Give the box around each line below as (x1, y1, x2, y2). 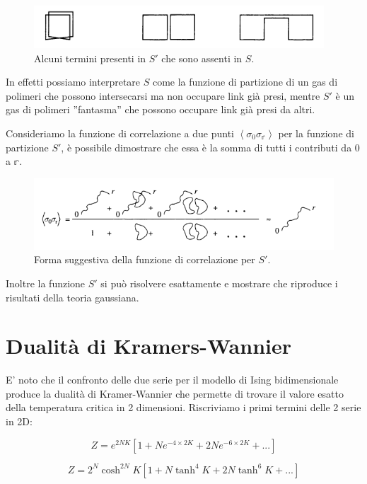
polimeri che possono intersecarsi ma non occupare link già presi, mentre (6, 88, 320, 103)
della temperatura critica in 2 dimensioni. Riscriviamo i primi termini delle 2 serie (6, 400, 361, 415)
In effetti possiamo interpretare (6, 74, 141, 89)
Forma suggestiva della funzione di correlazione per (34, 252, 255, 267)
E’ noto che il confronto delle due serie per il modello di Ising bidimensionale (6, 372, 339, 387)
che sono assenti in (161, 50, 243, 65)
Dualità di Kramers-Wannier (6, 331, 291, 360)
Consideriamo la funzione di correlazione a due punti (6, 125, 234, 140)
